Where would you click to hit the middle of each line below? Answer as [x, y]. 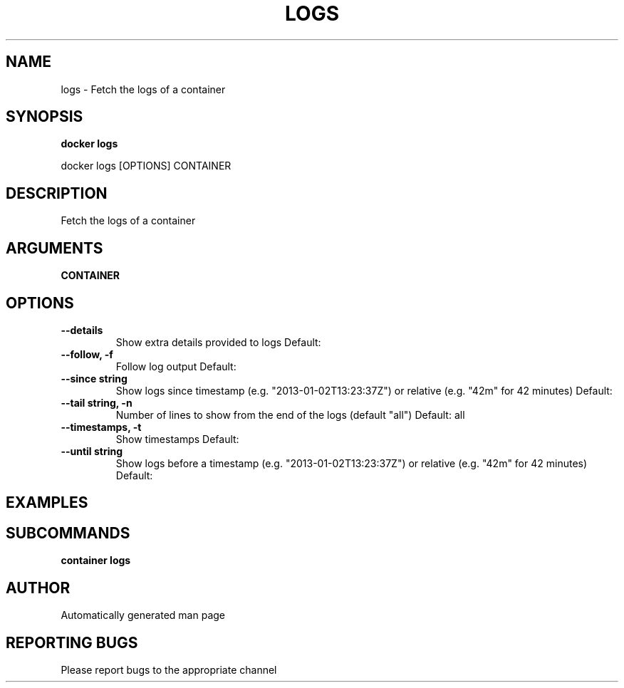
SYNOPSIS [45, 117]
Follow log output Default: [176, 366]
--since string [94, 378]
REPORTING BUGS [72, 642]
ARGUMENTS [54, 248]
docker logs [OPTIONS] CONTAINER [146, 166]
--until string [92, 451]
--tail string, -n [97, 402]
